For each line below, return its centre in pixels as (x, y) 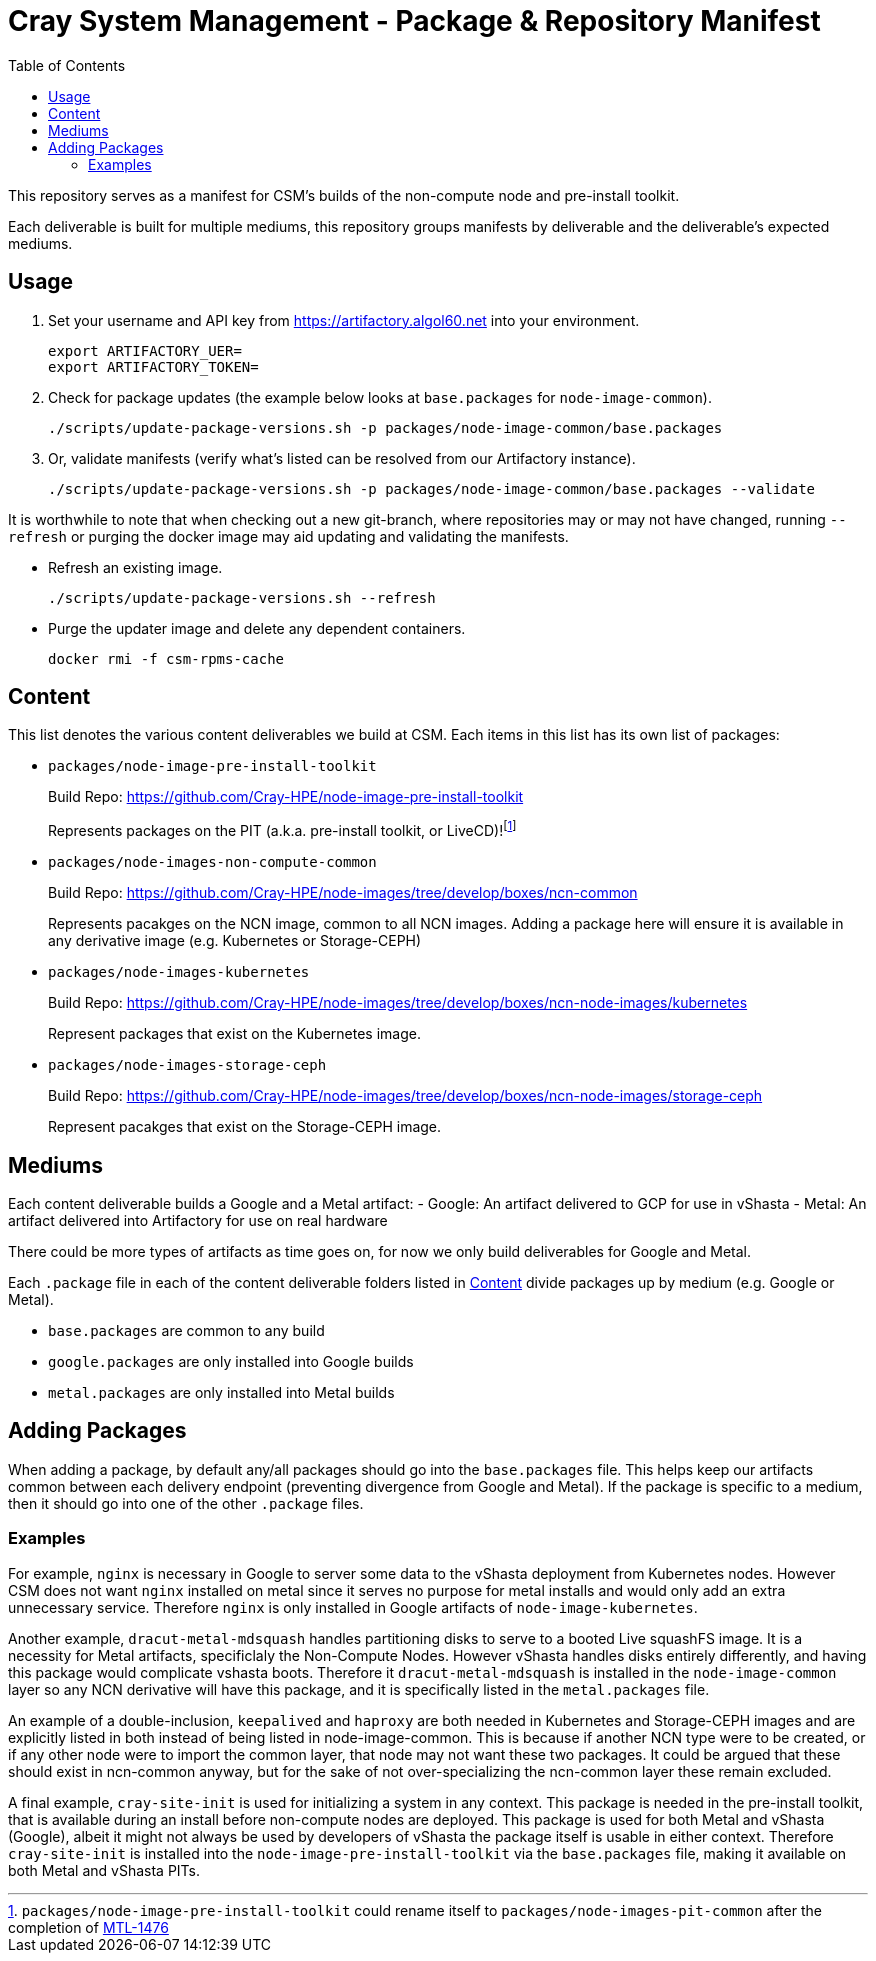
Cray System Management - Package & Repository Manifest (414, 21)
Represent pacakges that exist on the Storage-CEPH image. (245, 1127)
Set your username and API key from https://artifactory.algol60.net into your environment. (344, 320)
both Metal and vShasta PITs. (104, 1870)
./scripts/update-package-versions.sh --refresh (242, 597)
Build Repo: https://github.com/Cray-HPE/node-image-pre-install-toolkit (286, 797)
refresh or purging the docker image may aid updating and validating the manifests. (288, 536)
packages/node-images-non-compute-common (212, 862)
